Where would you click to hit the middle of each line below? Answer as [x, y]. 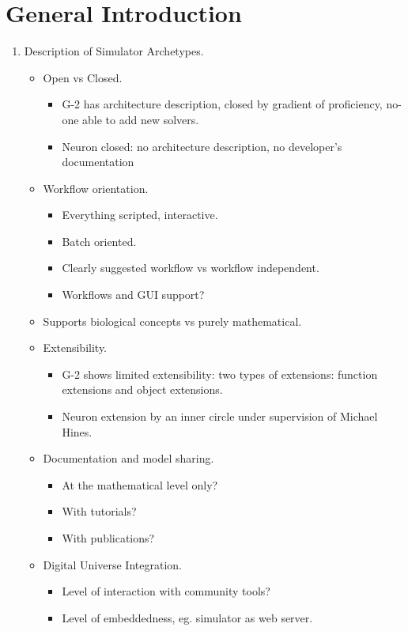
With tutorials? [99, 511]
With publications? [108, 538]
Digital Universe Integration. [112, 564]
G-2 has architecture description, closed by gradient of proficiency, [222, 104]
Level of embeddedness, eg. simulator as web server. [187, 617]
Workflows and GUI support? [133, 295]
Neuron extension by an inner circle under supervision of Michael [220, 416]
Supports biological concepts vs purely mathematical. [172, 321]
